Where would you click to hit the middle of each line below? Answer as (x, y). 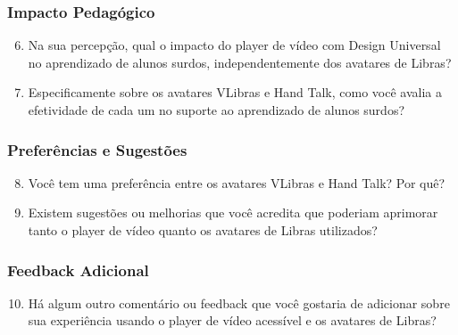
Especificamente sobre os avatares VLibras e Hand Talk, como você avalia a (235, 92)
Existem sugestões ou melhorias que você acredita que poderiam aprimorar (233, 212)
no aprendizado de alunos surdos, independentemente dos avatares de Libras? (240, 62)
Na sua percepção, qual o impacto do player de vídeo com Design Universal (234, 45)
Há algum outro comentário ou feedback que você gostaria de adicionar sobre (239, 302)
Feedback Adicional (78, 270)
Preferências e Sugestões (97, 149)
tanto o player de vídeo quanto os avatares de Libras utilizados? (203, 230)
